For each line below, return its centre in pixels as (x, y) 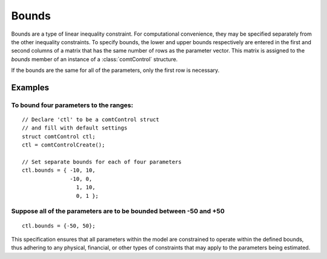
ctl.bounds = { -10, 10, (59, 170)
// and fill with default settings (75, 128)
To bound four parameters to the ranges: (72, 105)
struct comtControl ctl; (59, 136)
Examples (30, 87)
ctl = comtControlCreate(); (64, 145)
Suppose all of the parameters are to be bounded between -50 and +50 (118, 211)
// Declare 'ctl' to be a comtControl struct (91, 120)
